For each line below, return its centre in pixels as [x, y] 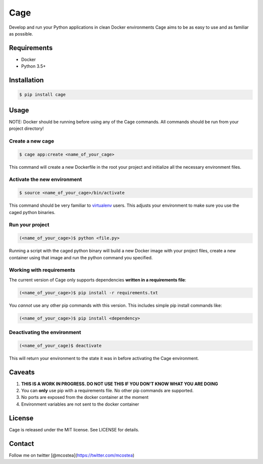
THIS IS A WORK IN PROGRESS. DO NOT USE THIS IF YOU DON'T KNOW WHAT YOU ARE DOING [120, 384]
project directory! [26, 128]
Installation [26, 80]
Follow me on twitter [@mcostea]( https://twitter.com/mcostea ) [72, 455]
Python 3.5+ [34, 66]
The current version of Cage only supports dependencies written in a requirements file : [98, 280]
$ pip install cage [42, 95]
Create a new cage [32, 141]
